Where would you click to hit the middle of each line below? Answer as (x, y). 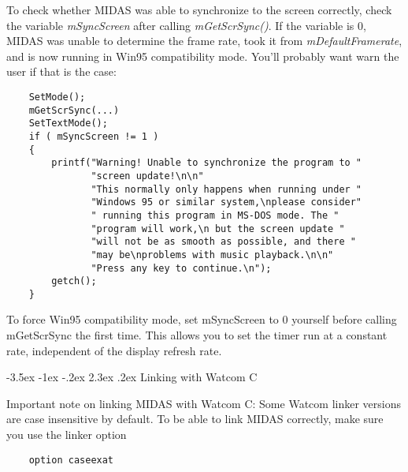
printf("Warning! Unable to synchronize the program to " (207, 163)
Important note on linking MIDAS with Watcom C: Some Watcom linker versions (204, 403)
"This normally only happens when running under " (226, 189)
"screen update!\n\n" (147, 176)
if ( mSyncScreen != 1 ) (94, 136)
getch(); (74, 281)
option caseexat (71, 460)
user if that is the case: (61, 71)
